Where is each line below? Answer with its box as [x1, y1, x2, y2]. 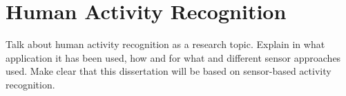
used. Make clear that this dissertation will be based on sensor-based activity [6, 64, 331, 78]
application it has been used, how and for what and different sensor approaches [6, 50, 341, 64]
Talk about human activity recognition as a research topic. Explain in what [6, 37, 325, 51]
